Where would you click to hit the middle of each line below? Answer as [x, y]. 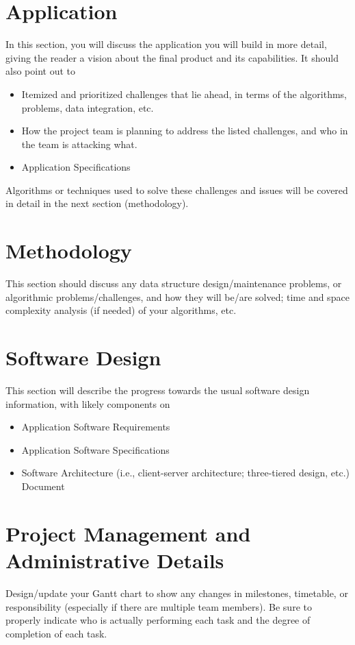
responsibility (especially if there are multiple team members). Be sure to [159, 606]
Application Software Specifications [95, 449]
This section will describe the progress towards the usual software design [158, 390]
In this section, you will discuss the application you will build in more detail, [166, 44]
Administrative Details [115, 560]
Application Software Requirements [96, 427]
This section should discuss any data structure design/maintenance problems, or [174, 283]
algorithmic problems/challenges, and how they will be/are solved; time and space [177, 296]
